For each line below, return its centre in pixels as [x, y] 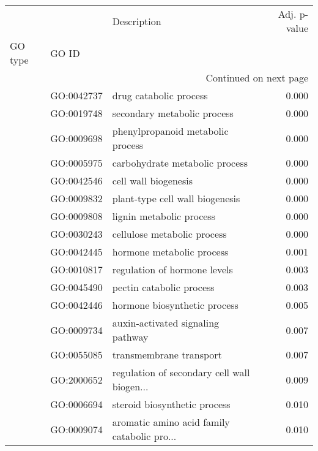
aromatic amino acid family [171, 422]
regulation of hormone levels [172, 269]
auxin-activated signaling [166, 323]
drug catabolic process [160, 95]
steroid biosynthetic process [171, 404]
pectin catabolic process [163, 287]
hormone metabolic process [170, 252]
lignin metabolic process [164, 216]
